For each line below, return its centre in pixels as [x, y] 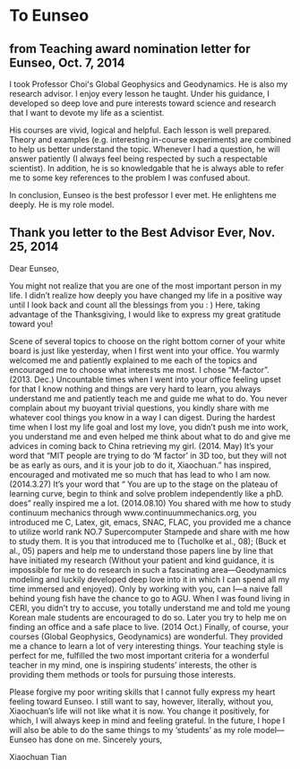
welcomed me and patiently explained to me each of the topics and [133, 360]
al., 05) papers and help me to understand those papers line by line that [141, 550]
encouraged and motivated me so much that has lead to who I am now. [140, 474]
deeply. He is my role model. [62, 204]
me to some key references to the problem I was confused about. [130, 177]
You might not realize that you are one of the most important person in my [146, 285]
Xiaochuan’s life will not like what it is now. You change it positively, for [140, 711]
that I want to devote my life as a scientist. [87, 112]
